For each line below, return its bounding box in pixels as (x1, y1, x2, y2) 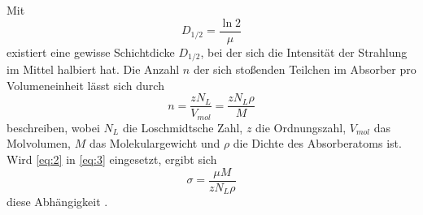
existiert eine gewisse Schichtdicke (7, 43, 175, 60)
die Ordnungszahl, (255, 118, 347, 135)
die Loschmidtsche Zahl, (122, 118, 243, 135)
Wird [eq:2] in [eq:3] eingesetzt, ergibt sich (7, 151, 217, 167)
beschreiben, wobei (7, 118, 100, 135)
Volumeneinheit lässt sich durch (7, 76, 164, 93)
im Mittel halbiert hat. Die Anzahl (7, 61, 180, 78)
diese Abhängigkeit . (7, 193, 108, 210)
